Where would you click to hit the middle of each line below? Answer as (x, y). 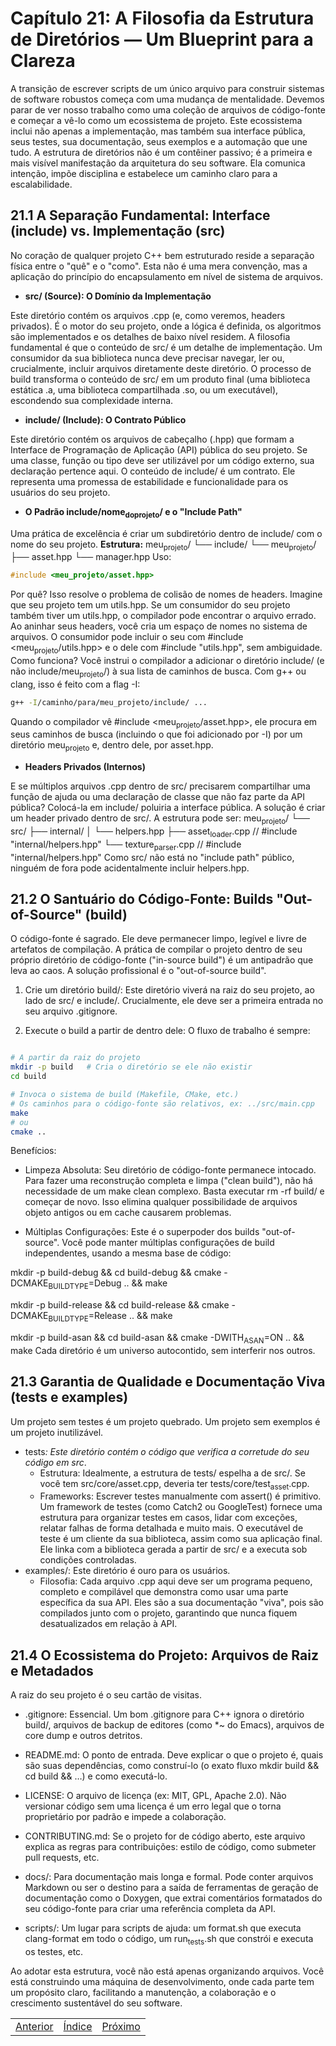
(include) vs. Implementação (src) (118, 231)
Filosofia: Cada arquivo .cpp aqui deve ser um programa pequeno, (176, 1581)
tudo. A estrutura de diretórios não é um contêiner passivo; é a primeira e (161, 152)
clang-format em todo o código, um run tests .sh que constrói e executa (169, 1940)
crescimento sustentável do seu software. (96, 2003)
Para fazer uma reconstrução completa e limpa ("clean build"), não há (168, 1181)
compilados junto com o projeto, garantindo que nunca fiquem (168, 1613)
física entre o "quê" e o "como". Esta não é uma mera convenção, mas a (159, 266)
